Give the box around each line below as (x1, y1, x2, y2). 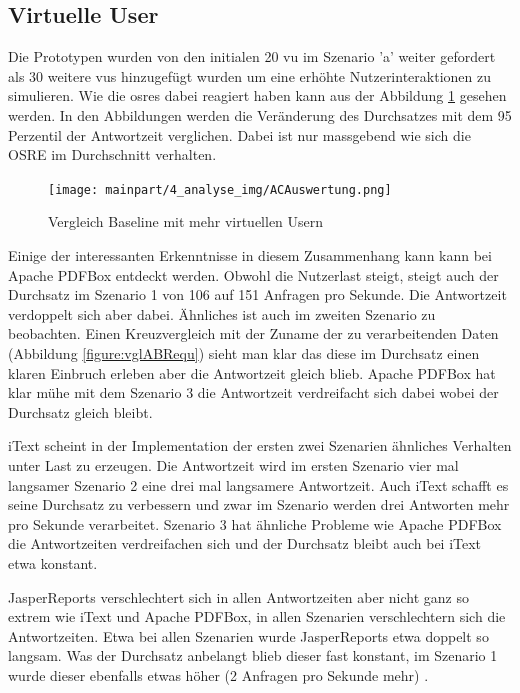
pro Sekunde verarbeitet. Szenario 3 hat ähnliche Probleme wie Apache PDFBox (8, 513, 502, 534)
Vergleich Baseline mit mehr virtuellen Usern (48, 211, 324, 232)
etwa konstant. (8, 552, 98, 573)
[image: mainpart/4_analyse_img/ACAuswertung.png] (48, 182, 392, 197)
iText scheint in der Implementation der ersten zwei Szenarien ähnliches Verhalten (8, 435, 512, 456)
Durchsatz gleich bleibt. (8, 401, 153, 422)
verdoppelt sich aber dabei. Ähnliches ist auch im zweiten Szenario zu (8, 303, 436, 324)
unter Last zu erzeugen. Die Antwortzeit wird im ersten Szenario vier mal (8, 454, 459, 475)
